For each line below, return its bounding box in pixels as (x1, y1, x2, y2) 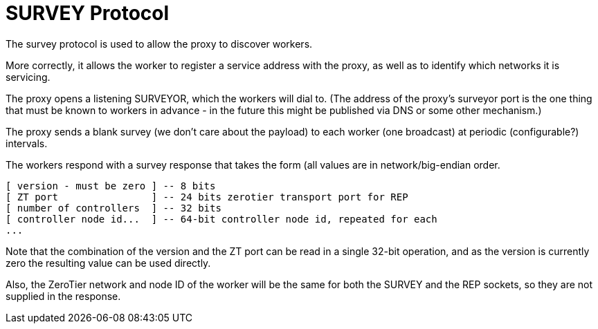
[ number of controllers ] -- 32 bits (6, 202, 221, 214)
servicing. (6, 70, 51, 83)
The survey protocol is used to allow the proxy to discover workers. (6, 37, 313, 50)
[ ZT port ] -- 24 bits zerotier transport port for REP (6, 191, 408, 203)
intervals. (6, 137, 48, 149)
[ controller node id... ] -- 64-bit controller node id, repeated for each (6, 213, 437, 225)
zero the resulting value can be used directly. (6, 256, 211, 269)
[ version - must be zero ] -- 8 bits (6, 180, 216, 191)
